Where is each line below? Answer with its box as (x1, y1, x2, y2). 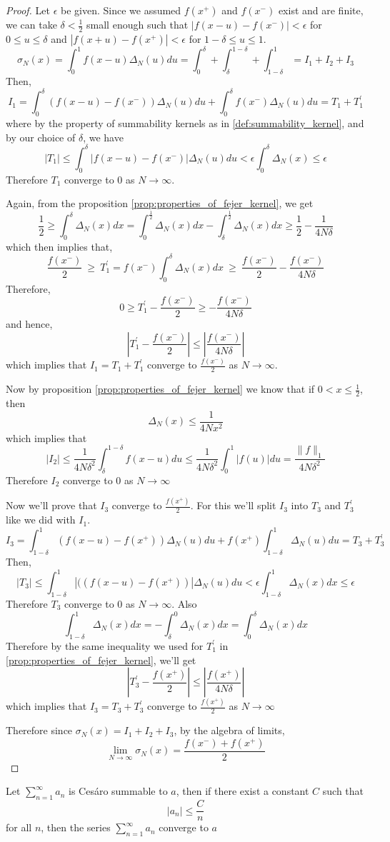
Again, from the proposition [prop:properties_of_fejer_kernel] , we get (6, 196, 314, 211)
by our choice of (6, 129, 76, 144)
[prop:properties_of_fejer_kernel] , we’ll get (6, 652, 196, 667)
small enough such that (86, 17, 189, 31)
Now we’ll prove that (6, 498, 97, 513)
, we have (83, 129, 124, 144)
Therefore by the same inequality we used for (6, 638, 204, 653)
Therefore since (6, 723, 73, 738)
